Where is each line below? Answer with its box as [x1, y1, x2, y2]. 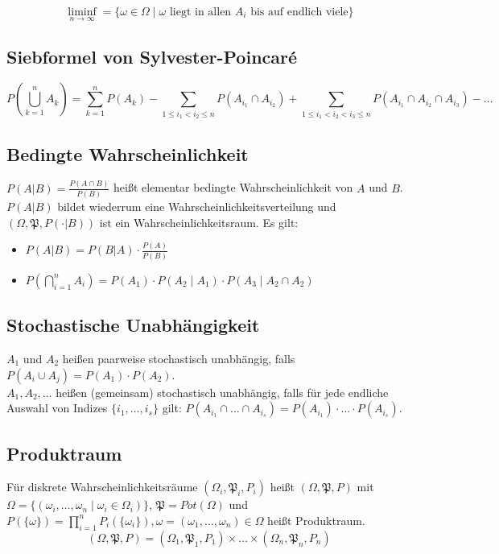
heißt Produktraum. [267, 511, 365, 528]
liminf [68, 6, 97, 18]
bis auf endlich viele [250, 6, 348, 18]
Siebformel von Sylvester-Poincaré [6, 43, 298, 68]
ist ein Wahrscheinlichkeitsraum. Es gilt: [99, 213, 299, 230]
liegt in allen [169, 6, 232, 18]
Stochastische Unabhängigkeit [6, 312, 260, 337]
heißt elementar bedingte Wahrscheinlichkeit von [113, 179, 353, 196]
